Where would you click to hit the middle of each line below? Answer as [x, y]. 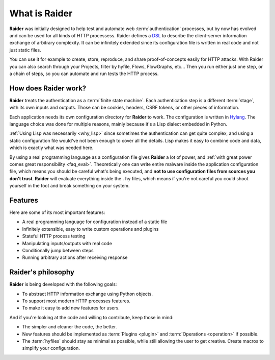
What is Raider [41, 13]
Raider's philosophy [42, 272]
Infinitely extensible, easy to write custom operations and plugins [90, 229]
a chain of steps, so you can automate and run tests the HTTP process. [84, 74]
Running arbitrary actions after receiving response [75, 257]
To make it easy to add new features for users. [71, 308]
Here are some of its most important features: [57, 212]
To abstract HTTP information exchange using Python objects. [87, 294]
